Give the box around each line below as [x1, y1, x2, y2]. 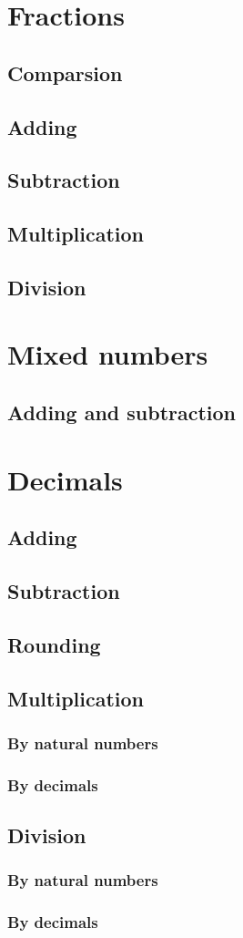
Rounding [7, 630, 101, 658]
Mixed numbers [7, 335, 208, 373]
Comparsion [7, 58, 123, 87]
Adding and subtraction [7, 398, 237, 427]
